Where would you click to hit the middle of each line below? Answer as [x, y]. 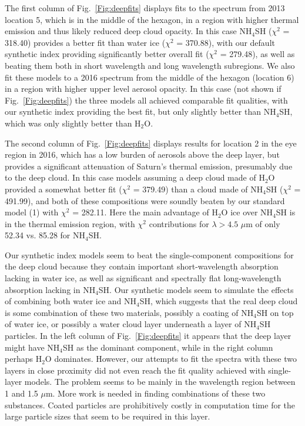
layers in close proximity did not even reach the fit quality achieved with [135, 370]
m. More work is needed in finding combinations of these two [155, 393]
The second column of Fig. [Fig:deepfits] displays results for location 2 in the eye [151, 143]
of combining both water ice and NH [71, 301]
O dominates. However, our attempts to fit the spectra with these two [171, 359]
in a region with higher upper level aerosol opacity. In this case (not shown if [143, 89]
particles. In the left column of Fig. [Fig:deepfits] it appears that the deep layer [148, 336]
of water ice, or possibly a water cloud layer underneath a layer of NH [131, 324]
